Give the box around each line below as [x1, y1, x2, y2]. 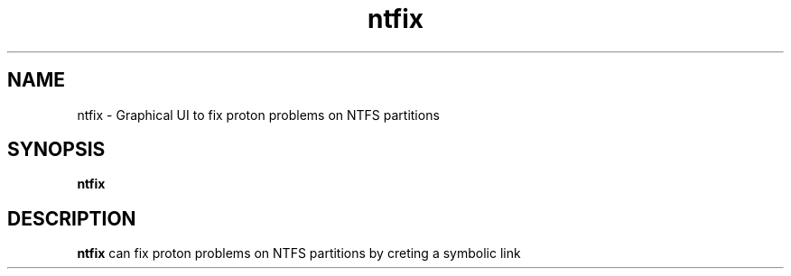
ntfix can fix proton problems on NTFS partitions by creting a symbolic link [77, 245, 521, 262]
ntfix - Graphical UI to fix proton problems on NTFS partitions [77, 106, 440, 123]
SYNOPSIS [7, 138, 106, 161]
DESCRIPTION [7, 207, 136, 230]
